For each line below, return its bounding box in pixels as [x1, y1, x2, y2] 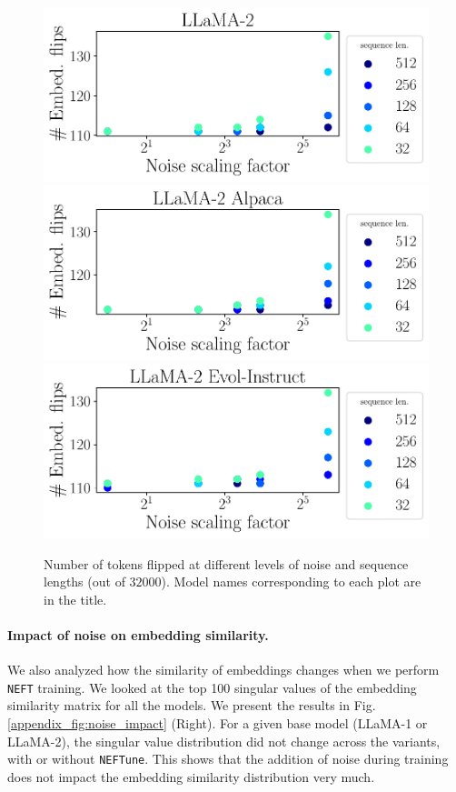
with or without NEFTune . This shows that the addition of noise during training [7, 749, 449, 768]
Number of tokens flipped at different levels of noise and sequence [44, 554, 409, 573]
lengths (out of [44, 572, 125, 591]
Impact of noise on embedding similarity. [7, 625, 269, 644]
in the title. [44, 589, 107, 608]
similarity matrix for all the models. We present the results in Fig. [7, 696, 376, 715]
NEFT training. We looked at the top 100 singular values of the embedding [7, 677, 417, 697]
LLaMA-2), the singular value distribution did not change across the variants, [7, 731, 441, 750]
